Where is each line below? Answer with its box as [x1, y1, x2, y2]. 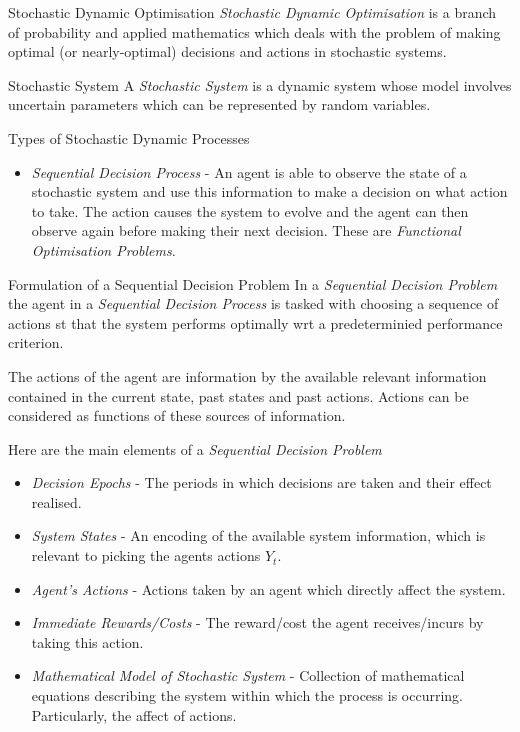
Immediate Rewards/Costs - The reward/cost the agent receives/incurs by [31, 612, 484, 633]
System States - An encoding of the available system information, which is [31, 525, 486, 546]
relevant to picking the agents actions [31, 545, 261, 566]
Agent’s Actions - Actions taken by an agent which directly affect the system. [31, 578, 506, 599]
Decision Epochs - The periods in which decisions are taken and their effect [31, 472, 492, 493]
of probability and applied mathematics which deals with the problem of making [8, 21, 501, 42]
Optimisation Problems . [31, 239, 176, 260]
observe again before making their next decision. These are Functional [31, 220, 461, 241]
